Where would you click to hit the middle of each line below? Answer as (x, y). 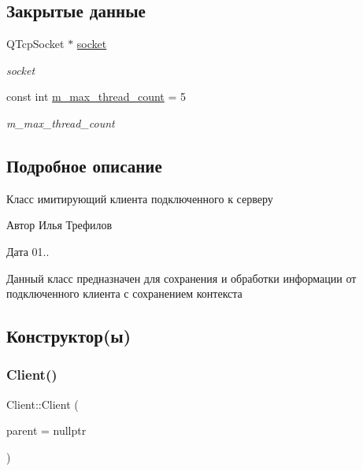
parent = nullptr (46, 430)
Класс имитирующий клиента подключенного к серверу (140, 198)
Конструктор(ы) (69, 336)
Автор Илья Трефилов (59, 225)
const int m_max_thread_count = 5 (96, 96)
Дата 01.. (28, 251)
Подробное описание (84, 165)
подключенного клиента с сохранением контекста (124, 293)
